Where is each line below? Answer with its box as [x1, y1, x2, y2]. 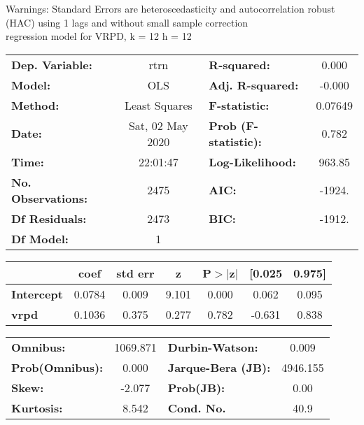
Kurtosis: [11, 399, 63, 416]
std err [116, 264, 155, 281]
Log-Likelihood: [209, 153, 296, 170]
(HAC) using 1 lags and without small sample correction [6, 15, 248, 29]
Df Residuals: [11, 210, 87, 226]
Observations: [11, 189, 88, 206]
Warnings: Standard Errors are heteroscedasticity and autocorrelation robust [6, 1, 335, 15]
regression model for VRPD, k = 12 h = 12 [6, 29, 192, 43]
